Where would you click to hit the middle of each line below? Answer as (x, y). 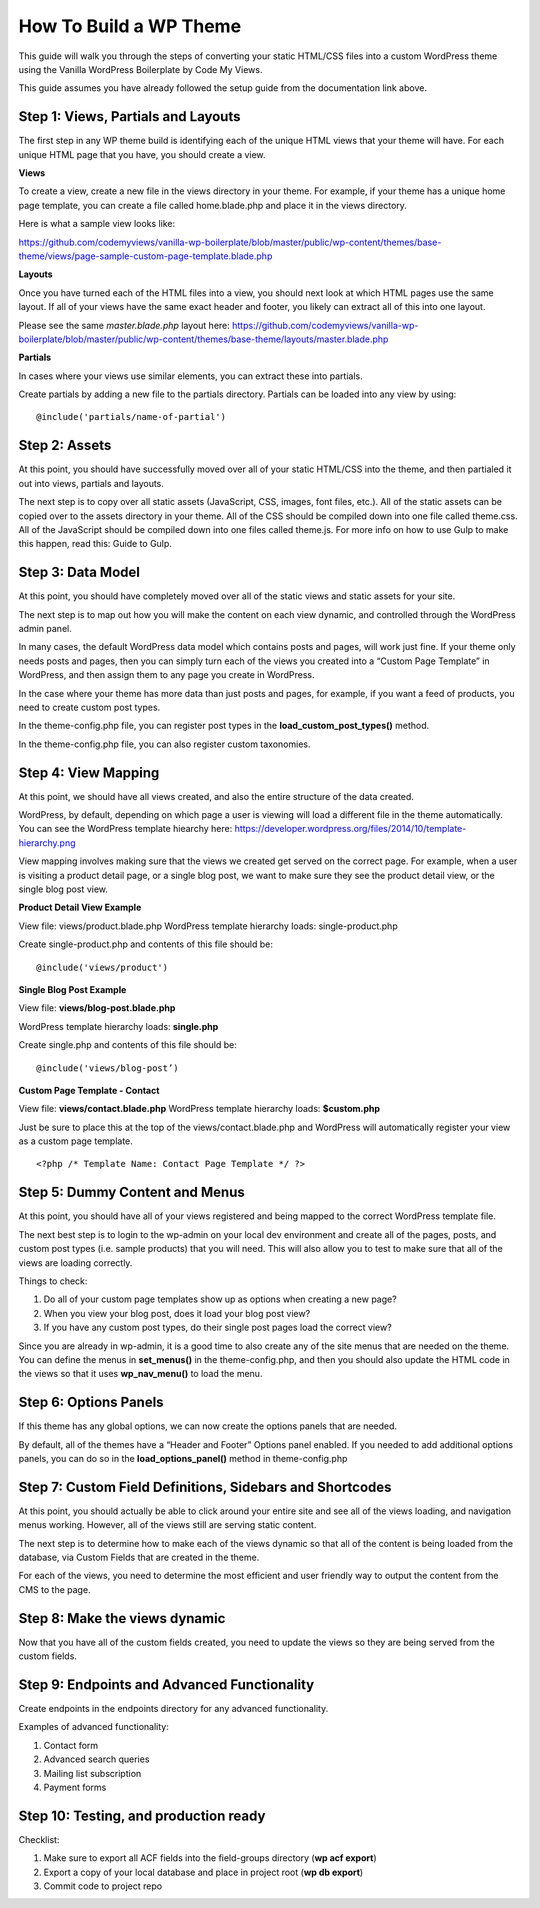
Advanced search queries (96, 1759)
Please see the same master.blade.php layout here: (124, 325)
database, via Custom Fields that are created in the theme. (139, 1557)
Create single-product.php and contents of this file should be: (146, 944)
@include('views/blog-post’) (107, 1068)
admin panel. (45, 629)
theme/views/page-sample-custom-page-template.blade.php (145, 256)
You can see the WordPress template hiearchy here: (125, 829)
